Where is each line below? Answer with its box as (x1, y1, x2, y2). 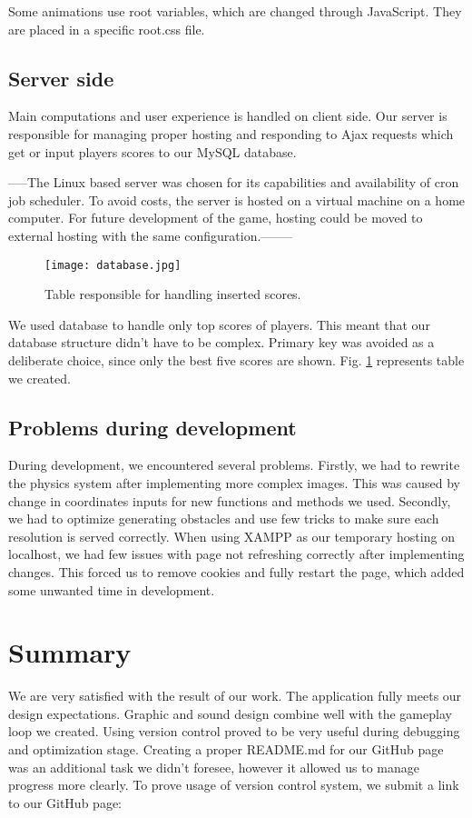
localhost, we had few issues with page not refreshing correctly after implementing (8, 544, 465, 564)
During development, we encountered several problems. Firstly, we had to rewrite (8, 455, 460, 474)
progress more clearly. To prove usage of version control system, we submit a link (8, 775, 459, 794)
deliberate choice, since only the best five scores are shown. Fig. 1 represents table (8, 350, 465, 369)
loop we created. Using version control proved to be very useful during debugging (8, 722, 460, 741)
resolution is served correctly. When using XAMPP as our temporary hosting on (8, 526, 455, 545)
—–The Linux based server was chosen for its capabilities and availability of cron (8, 173, 459, 192)
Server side (8, 64, 114, 92)
